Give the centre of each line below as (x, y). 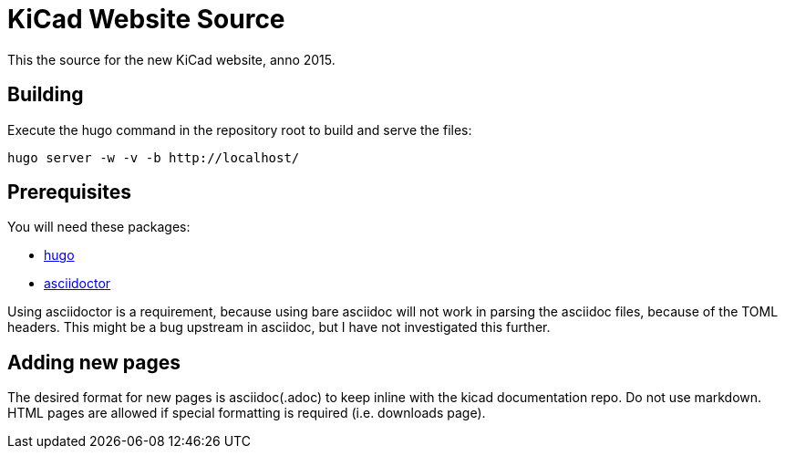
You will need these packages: (99, 227)
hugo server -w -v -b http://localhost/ (154, 157)
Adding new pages (94, 362)
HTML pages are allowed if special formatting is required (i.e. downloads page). (247, 413)
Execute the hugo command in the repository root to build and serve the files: (240, 130)
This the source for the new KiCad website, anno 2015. (171, 59)
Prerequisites (69, 192)
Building (46, 95)
